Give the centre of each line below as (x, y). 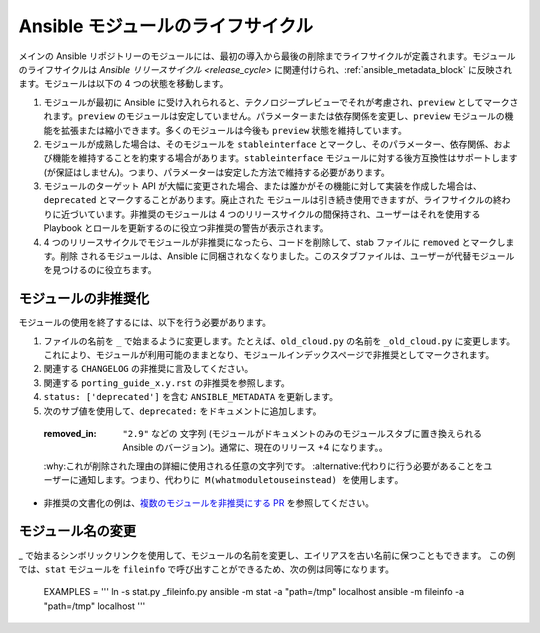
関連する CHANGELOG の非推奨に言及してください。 (148, 369)
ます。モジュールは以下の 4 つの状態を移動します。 (123, 84)
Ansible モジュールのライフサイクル (166, 26)
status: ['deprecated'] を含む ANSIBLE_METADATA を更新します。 (191, 397)
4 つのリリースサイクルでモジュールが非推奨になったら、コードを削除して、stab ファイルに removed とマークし (274, 242)
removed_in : (70, 434)
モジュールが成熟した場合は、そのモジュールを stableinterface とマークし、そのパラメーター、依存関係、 (268, 144)
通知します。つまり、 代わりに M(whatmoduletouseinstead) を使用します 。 (241, 480)
